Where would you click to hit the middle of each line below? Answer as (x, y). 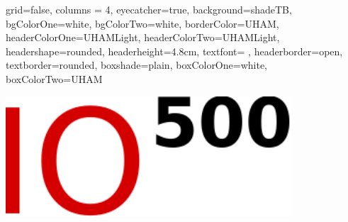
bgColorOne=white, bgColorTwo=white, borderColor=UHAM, (142, 23)
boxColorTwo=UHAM (54, 78)
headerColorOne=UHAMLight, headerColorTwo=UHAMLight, (143, 37)
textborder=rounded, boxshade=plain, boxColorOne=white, (136, 65)
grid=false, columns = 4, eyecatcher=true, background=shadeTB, (149, 9)
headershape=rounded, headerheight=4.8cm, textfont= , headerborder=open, (174, 51)
